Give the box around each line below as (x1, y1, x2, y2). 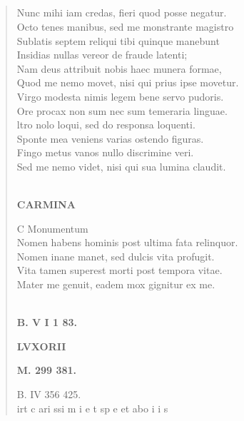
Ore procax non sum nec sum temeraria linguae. (16, 103, 228, 118)
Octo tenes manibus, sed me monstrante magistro (16, 19, 234, 34)
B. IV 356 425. (16, 387, 81, 402)
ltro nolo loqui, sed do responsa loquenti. (16, 117, 195, 132)
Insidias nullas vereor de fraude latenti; (16, 47, 188, 62)
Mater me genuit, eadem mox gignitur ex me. (16, 277, 215, 292)
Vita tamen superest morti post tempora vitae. (16, 263, 223, 278)
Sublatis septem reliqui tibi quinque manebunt (16, 33, 220, 48)
